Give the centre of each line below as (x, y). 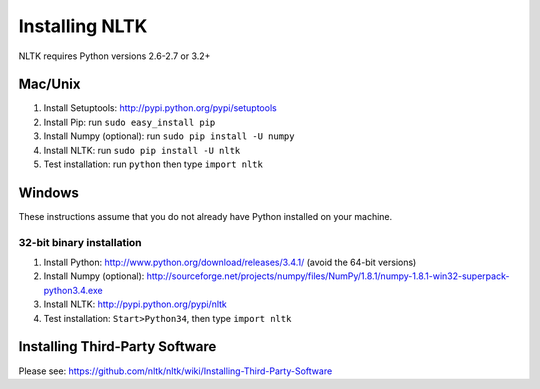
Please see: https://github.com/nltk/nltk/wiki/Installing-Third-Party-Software (175, 371)
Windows (48, 192)
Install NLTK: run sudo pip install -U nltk (142, 150)
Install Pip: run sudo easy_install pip (129, 122)
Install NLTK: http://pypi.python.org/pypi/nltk (135, 304)
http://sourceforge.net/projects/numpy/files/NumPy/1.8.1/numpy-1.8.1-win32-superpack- (328, 276)
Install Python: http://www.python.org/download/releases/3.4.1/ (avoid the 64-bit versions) (230, 262)
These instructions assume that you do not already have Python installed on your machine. (205, 216)
